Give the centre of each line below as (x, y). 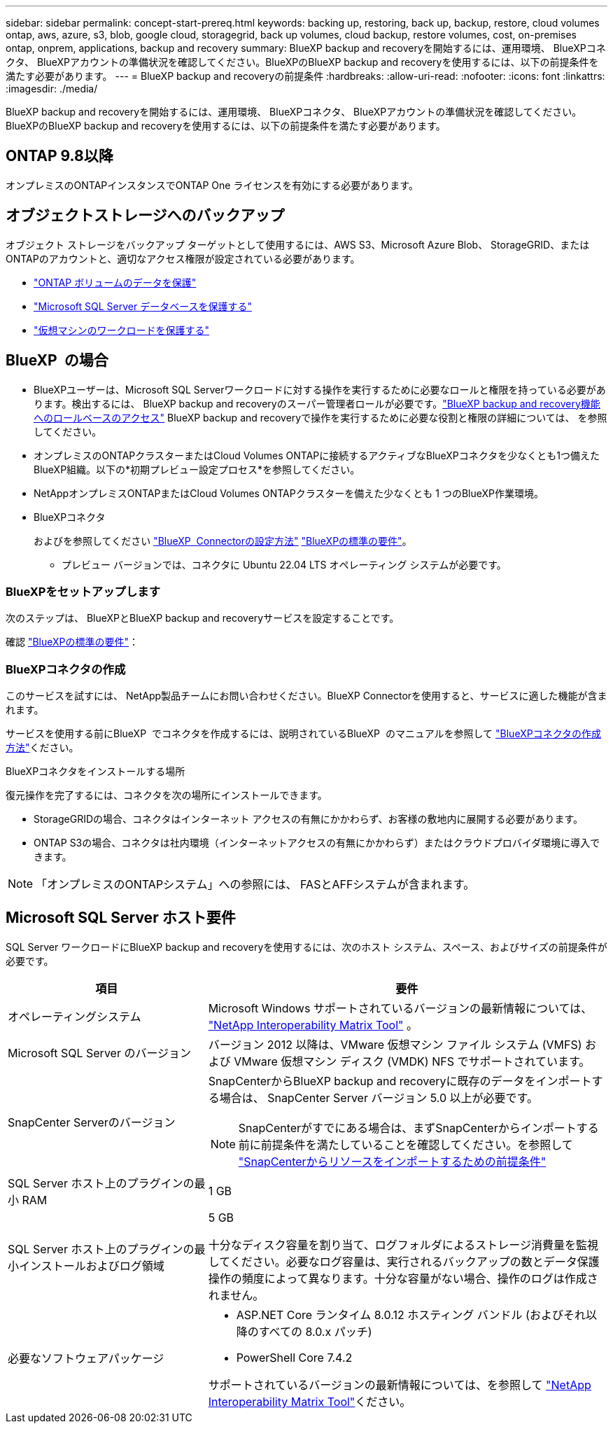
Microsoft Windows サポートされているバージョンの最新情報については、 (400, 1008)
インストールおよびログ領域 (92, 1266)
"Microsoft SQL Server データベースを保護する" (143, 306)
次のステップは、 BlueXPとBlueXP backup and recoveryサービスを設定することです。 (203, 618)
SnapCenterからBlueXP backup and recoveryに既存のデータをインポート (400, 1081)
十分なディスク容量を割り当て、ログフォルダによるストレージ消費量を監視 (403, 1245)
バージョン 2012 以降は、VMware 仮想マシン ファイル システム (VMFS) (395, 1044)
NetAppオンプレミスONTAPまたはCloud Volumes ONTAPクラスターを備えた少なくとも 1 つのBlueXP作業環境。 (289, 493)
